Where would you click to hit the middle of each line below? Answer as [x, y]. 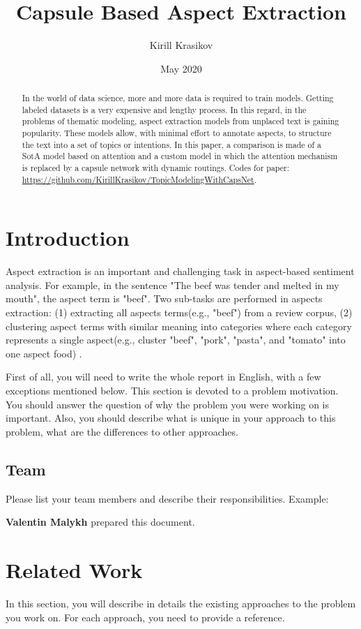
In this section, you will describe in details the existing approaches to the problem [181, 603]
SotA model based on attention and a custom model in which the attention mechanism [180, 156]
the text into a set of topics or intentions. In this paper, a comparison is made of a [171, 144]
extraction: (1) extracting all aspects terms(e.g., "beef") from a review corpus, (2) [179, 312]
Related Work [74, 570]
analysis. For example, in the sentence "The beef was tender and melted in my [172, 284]
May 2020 [181, 68]
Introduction [68, 238]
